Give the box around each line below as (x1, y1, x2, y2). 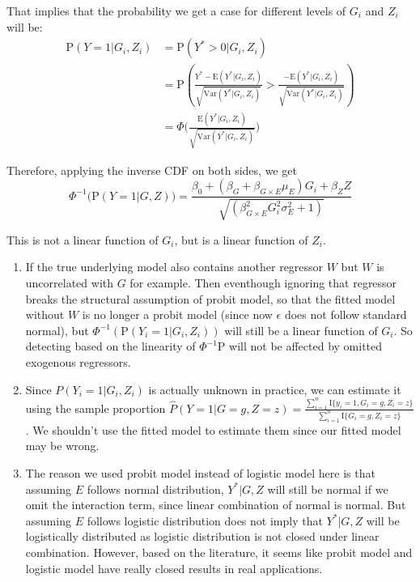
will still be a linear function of (224, 321, 378, 338)
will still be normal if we (267, 480, 388, 497)
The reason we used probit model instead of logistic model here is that (25, 464, 375, 481)
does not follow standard (284, 306, 407, 323)
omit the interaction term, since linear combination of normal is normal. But (25, 496, 406, 513)
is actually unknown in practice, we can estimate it (148, 380, 401, 397)
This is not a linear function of (6, 231, 159, 248)
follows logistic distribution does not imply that (87, 512, 323, 529)
